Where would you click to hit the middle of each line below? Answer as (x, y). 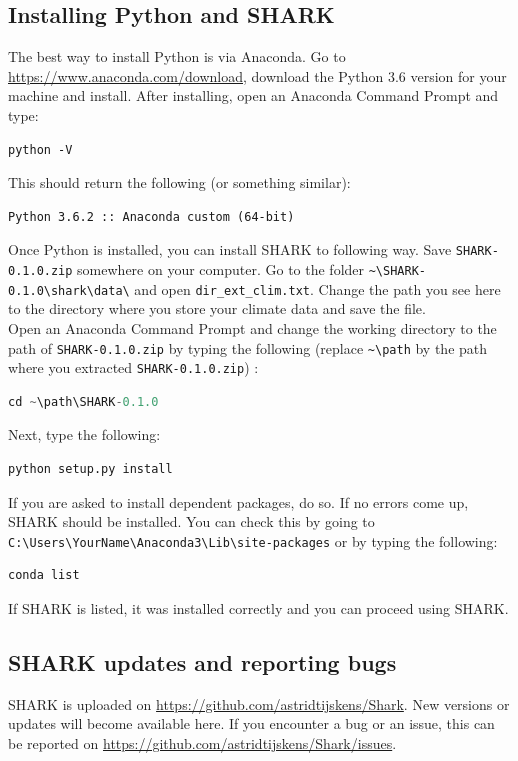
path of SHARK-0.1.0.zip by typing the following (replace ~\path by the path (248, 347)
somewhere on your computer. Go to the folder (221, 269)
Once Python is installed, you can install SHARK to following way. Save (230, 249)
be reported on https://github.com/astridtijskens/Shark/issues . (202, 743)
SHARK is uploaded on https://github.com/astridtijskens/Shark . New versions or (259, 703)
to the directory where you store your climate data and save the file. (217, 308)
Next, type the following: (84, 434)
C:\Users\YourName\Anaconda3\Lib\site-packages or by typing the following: (253, 540)
